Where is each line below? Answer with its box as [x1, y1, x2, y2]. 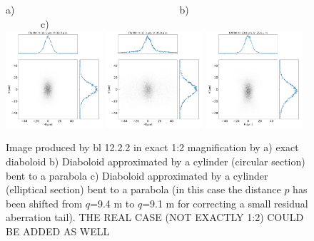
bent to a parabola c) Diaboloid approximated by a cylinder [6, 168, 268, 183]
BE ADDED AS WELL [6, 224, 110, 239]
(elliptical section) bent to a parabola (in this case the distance [6, 182, 281, 197]
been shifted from [6, 195, 83, 210]
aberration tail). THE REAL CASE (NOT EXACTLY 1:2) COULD [6, 210, 304, 225]
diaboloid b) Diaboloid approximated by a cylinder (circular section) [6, 154, 305, 169]
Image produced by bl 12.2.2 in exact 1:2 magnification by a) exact [6, 140, 299, 155]
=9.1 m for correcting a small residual [142, 195, 308, 210]
